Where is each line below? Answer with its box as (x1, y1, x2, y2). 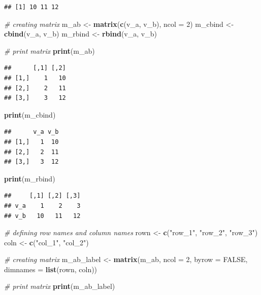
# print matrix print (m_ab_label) (4, 281, 115, 291)
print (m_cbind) (4, 109, 56, 120)
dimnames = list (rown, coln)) (4, 264, 97, 274)
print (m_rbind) (4, 173, 55, 183)
